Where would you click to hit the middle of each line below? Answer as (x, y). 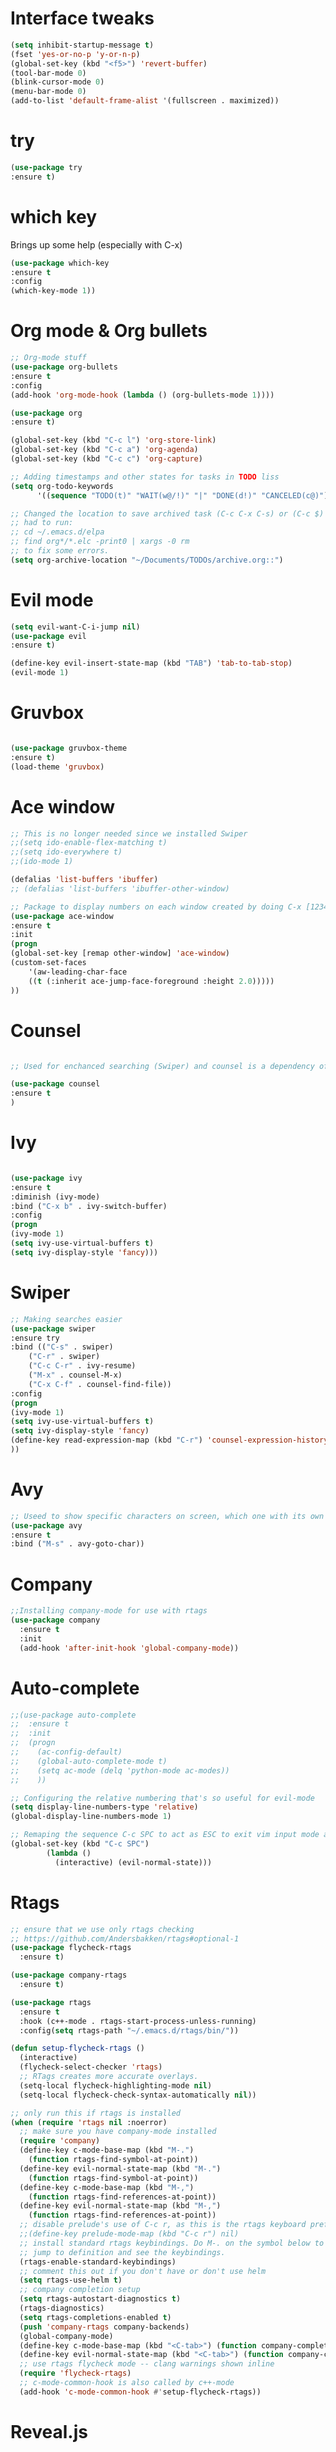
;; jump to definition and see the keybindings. (122, 2252)
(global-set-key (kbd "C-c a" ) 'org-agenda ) (104, 450)
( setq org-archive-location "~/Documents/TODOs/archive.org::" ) (147, 560)
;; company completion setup (80, 2290)
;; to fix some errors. (60, 551)
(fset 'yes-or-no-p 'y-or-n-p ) (75, 54)
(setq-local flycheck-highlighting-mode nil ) (116, 2085)
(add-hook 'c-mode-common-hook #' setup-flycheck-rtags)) (140, 2392)
